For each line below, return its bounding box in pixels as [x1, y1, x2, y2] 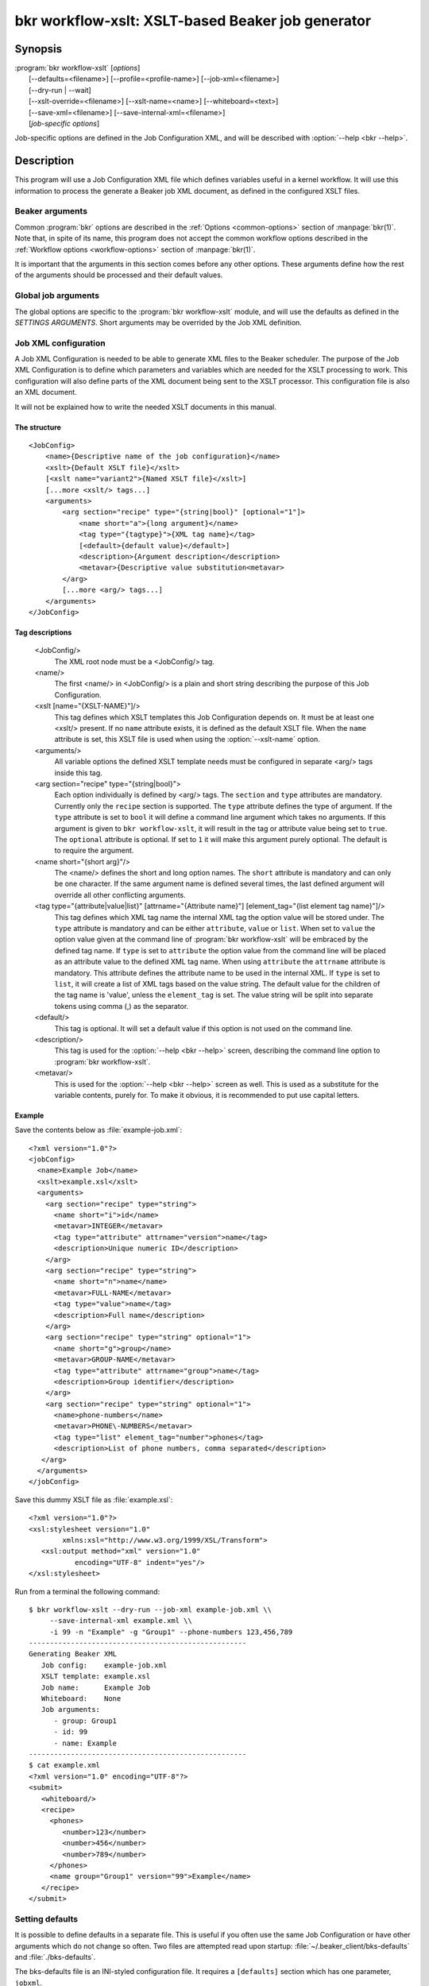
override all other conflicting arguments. [54, 890, 186, 899]
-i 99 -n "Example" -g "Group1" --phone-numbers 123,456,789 [49, 1627, 293, 1636]
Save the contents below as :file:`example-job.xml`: [14, 1125, 183, 1135]
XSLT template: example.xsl [41, 1672, 151, 1681]
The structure [14, 422, 61, 432]
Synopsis [14, 42, 63, 56]
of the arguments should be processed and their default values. [14, 270, 223, 280]
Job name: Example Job [41, 1683, 151, 1692]
